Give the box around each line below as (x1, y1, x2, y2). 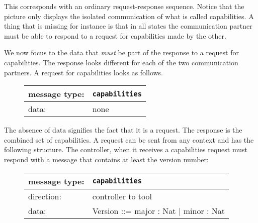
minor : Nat (183, 204, 225, 216)
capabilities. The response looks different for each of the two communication (4, 57, 238, 67)
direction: (28, 190, 61, 202)
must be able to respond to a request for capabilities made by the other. (4, 30, 226, 41)
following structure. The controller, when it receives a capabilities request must (4, 144, 247, 155)
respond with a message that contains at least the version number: (4, 154, 209, 164)
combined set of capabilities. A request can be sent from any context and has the (4, 134, 254, 145)
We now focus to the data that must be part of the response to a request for (4, 47, 239, 58)
